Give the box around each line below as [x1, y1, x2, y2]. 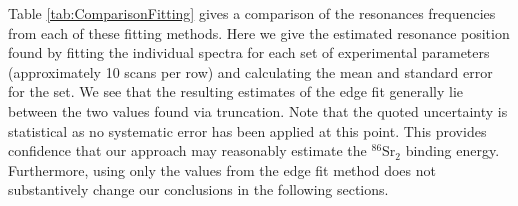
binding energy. [405, 140, 500, 161]
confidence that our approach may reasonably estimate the [8, 140, 367, 161]
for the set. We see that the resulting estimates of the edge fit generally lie [8, 81, 464, 102]
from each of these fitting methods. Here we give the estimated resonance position [8, 22, 510, 43]
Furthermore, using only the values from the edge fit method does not [8, 159, 436, 180]
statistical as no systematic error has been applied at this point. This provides [8, 120, 487, 141]
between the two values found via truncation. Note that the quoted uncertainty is [8, 100, 508, 121]
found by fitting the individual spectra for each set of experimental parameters [8, 42, 490, 63]
